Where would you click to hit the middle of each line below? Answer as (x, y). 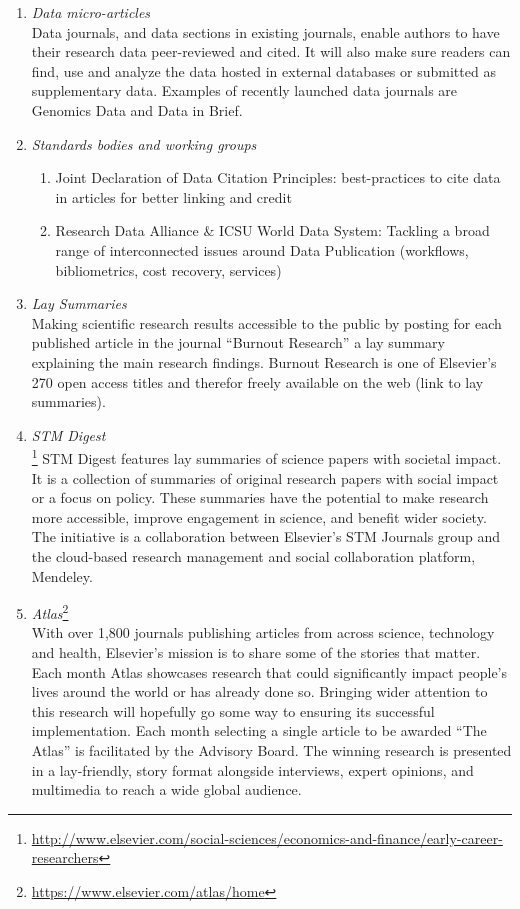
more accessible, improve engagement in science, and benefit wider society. (259, 516)
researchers (65, 857)
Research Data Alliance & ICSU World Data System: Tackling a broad (272, 230)
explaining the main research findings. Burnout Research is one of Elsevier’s (264, 361)
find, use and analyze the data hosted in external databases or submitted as (263, 70)
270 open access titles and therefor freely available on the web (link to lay (257, 381)
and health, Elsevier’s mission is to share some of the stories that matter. (256, 651)
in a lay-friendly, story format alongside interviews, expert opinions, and (252, 769)
